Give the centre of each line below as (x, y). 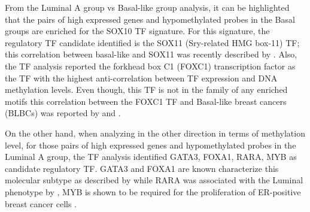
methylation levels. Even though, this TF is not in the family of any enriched (146, 90)
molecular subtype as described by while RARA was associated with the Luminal (154, 180)
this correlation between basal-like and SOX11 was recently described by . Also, (151, 54)
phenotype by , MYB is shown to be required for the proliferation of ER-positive (153, 191)
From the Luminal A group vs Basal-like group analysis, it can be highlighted (147, 7)
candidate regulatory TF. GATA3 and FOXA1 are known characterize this (142, 168)
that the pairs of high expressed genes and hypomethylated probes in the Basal (150, 19)
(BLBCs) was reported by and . (63, 113)
